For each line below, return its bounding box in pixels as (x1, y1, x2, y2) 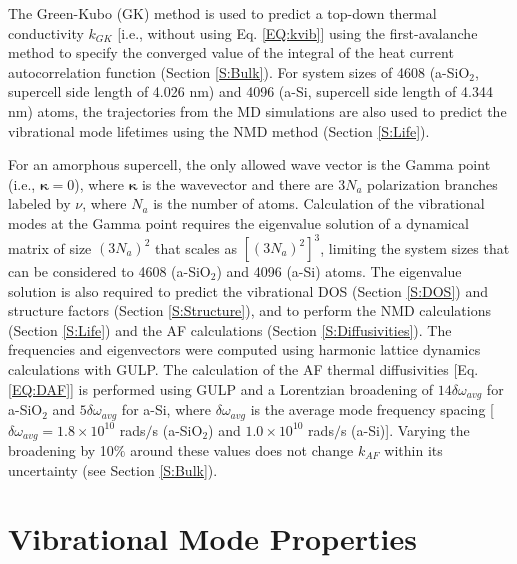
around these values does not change (130, 439, 354, 460)
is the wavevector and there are (141, 173, 334, 194)
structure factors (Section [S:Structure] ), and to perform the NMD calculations (8, 300, 491, 321)
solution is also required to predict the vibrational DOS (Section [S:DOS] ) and (8, 280, 488, 301)
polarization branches (367, 173, 498, 194)
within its (384, 439, 443, 460)
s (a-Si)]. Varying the (340, 419, 470, 440)
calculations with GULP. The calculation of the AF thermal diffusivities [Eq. (8, 359, 479, 379)
